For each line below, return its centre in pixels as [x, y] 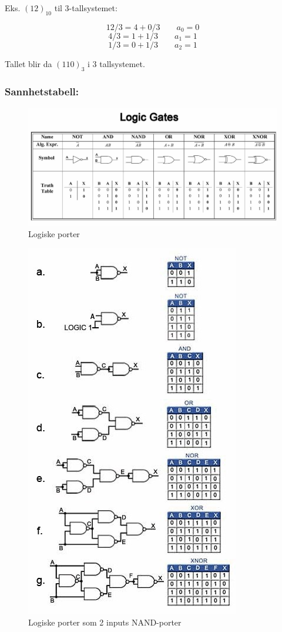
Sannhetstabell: [42, 91]
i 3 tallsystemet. [116, 63]
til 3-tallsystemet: [86, 8]
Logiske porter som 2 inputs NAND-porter [105, 622]
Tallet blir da [28, 63]
